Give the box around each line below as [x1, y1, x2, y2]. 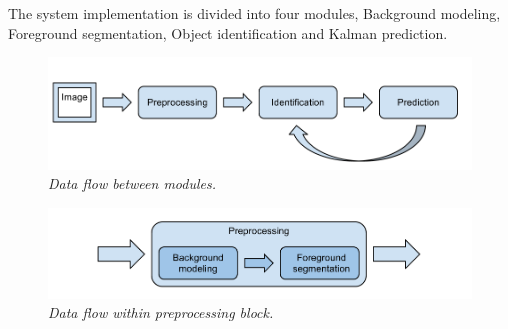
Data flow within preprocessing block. [48, 302, 274, 323]
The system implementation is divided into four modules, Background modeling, [8, 3, 501, 23]
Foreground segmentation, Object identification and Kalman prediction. [8, 22, 448, 43]
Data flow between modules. [48, 173, 216, 194]
